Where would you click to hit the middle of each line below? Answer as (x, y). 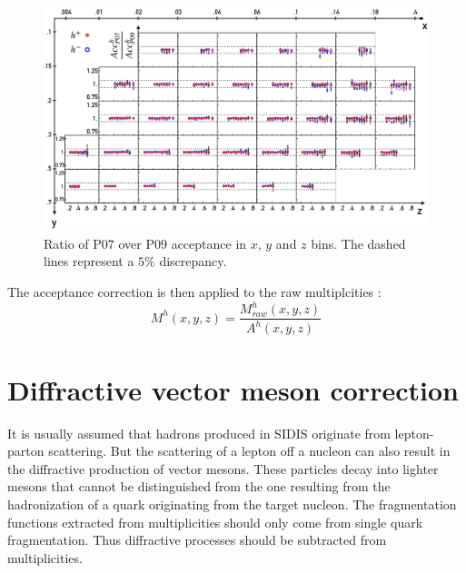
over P (136, 243)
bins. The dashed (358, 243)
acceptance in (209, 243)
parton (26, 451)
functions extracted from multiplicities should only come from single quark (215, 522)
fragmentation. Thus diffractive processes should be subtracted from (197, 540)
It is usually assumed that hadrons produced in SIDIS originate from (199, 433)
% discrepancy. (186, 261)
